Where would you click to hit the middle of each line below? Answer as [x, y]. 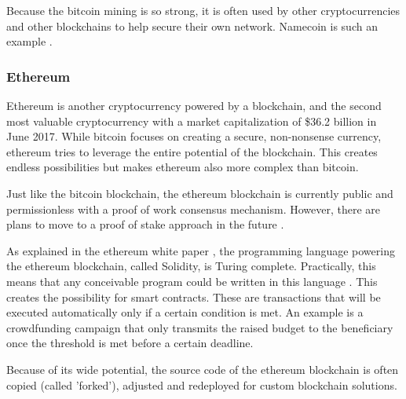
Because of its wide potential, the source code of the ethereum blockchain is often [203, 369]
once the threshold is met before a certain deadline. [130, 343]
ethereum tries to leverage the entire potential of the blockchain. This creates [192, 151]
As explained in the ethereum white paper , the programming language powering [201, 250]
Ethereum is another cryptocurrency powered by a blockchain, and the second [194, 105]
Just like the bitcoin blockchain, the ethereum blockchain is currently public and [200, 193]
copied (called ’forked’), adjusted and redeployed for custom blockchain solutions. [202, 384]
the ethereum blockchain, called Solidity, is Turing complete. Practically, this [191, 266]
